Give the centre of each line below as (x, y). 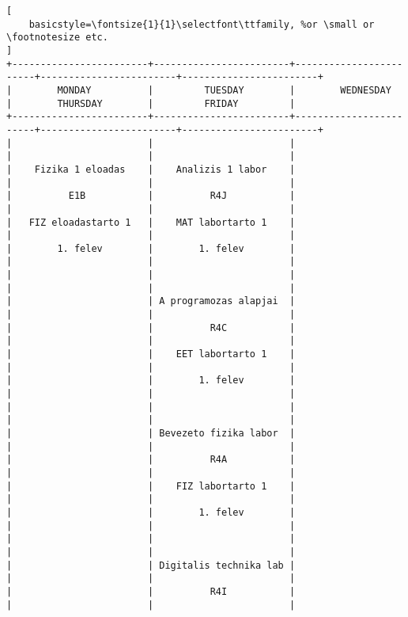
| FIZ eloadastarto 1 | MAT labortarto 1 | (151, 222)
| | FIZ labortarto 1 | (151, 486)
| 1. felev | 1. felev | (151, 248)
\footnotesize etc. (57, 38)
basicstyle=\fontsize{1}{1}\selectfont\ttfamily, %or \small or (202, 24)
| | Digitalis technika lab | (151, 565)
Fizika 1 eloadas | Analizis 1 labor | (165, 169)
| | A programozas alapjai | (151, 301)
